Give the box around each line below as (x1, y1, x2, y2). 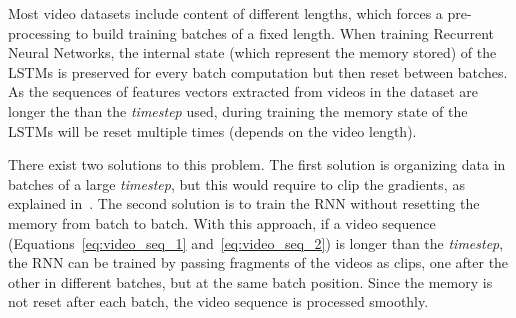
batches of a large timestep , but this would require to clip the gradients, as (8, 173, 465, 194)
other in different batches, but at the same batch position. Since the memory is (8, 271, 493, 292)
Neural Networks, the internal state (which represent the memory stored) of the (8, 42, 497, 63)
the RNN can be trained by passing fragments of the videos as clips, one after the (8, 252, 509, 273)
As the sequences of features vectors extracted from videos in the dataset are (8, 81, 479, 102)
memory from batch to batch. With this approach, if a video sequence (8, 212, 436, 233)
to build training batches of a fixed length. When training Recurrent (75, 22, 495, 43)
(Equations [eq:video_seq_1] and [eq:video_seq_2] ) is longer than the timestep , (8, 232, 504, 253)
